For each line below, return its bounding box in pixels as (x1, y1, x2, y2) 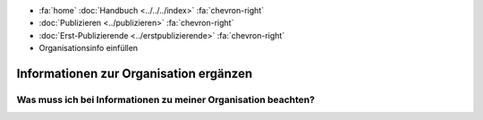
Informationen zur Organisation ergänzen (16, 65, 253, 81)
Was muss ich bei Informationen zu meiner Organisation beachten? (16, 93, 315, 106)
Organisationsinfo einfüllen (38, 43, 139, 54)
